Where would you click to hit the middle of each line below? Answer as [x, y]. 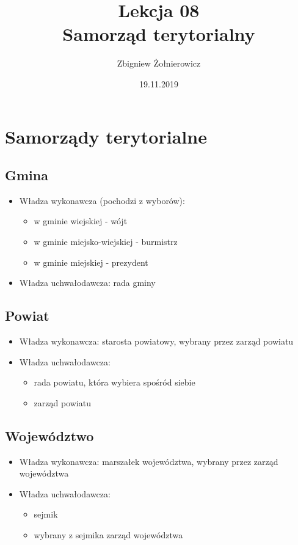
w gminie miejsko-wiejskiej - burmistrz [106, 242]
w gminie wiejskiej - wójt [81, 221]
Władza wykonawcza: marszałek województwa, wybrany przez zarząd [149, 461]
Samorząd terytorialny [159, 34]
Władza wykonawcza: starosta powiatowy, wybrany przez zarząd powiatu [156, 341]
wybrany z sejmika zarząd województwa [108, 535]
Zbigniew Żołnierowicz [159, 63]
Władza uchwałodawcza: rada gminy [87, 283]
